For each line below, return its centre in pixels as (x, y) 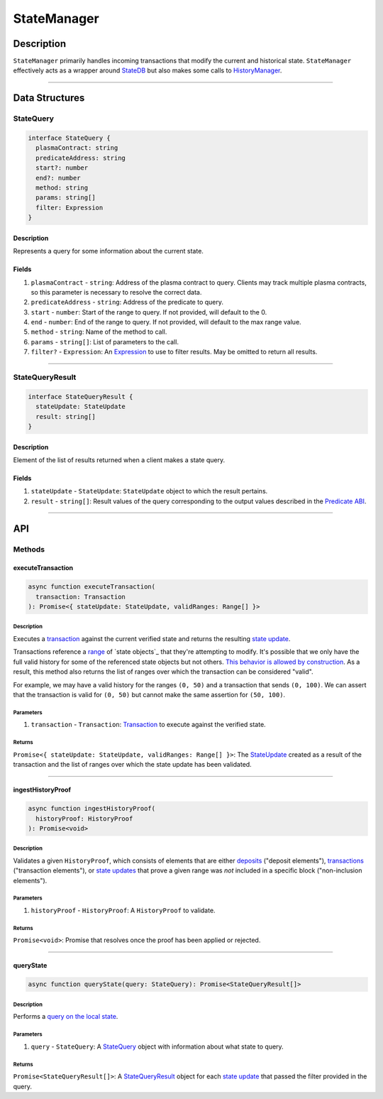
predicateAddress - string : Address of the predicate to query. (127, 302)
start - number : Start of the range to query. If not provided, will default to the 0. (149, 312)
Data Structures (49, 98)
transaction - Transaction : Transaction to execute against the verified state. (148, 725)
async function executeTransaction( (92, 587)
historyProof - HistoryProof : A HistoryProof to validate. (123, 911)
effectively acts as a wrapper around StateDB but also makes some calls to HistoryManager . (148, 70)
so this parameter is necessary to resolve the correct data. (116, 292)
